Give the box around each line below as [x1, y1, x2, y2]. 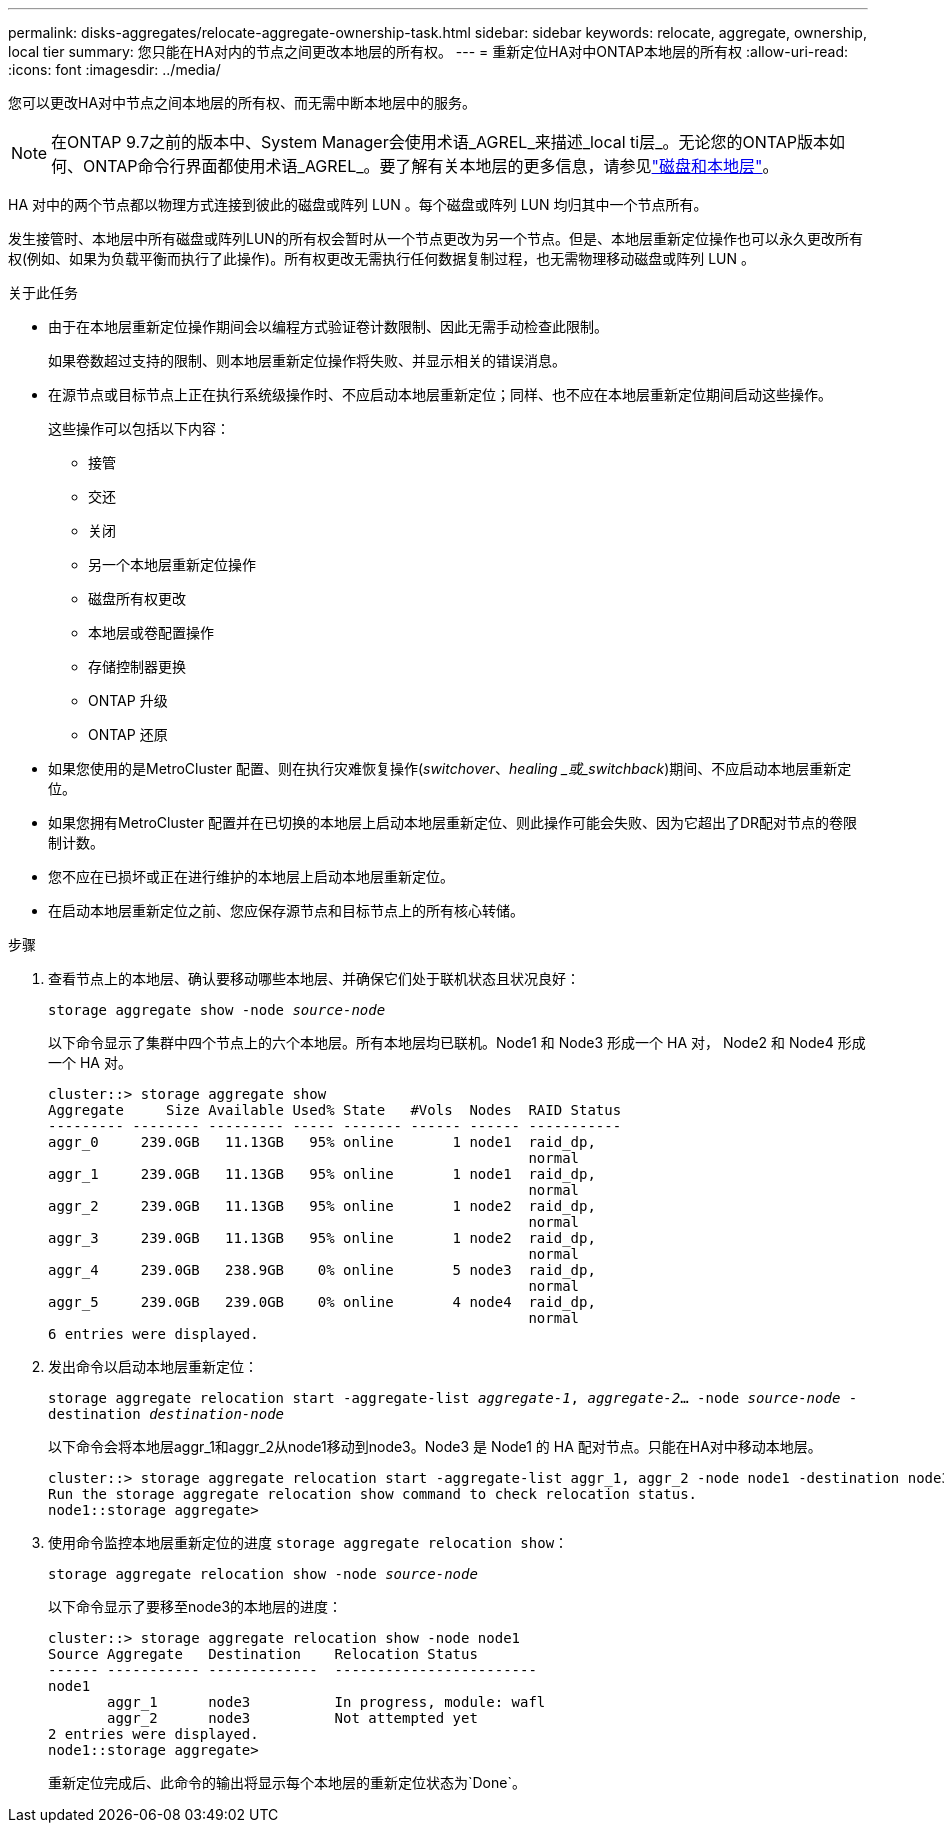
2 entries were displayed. [48, 1726, 259, 1742]
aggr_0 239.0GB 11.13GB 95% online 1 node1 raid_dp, [48, 1134, 596, 1150]
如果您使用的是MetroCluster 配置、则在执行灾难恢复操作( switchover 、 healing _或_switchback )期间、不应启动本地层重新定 [48, 760, 852, 777]
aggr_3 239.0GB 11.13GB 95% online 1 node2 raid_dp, [48, 1230, 596, 1246]
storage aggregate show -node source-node [48, 1002, 386, 1018]
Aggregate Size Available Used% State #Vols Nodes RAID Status [48, 1102, 622, 1118]
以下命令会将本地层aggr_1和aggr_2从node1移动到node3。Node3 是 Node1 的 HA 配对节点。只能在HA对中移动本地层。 [48, 1438, 822, 1455]
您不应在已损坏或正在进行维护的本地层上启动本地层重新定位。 [48, 868, 454, 885]
